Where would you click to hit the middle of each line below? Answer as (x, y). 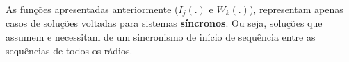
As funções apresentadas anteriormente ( (92, 9)
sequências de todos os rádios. (69, 50)
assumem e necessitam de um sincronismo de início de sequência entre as (161, 37)
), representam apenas (296, 9)
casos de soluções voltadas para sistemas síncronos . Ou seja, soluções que (164, 23)
